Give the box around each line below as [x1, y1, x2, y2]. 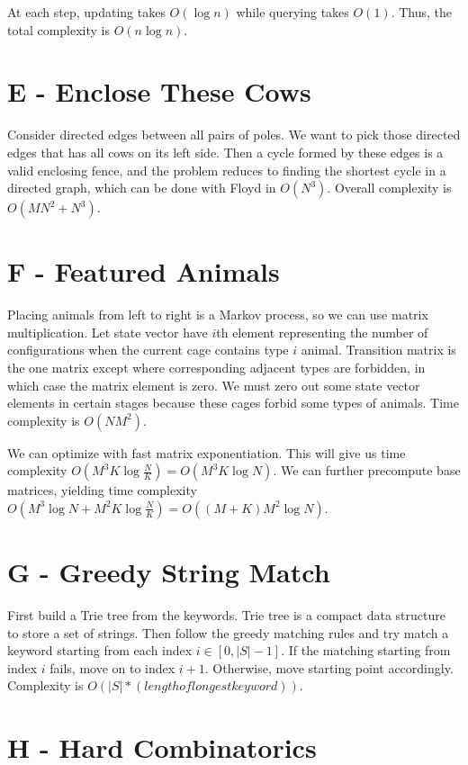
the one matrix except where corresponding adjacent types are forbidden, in [7, 358, 426, 376]
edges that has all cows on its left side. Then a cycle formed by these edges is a [7, 142, 444, 161]
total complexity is [7, 20, 111, 39]
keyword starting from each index [7, 641, 193, 660]
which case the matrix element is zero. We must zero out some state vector [7, 375, 420, 394]
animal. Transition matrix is [301, 340, 456, 359]
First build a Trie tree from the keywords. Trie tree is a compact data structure [7, 606, 445, 625]
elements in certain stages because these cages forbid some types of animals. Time [7, 393, 459, 412]
